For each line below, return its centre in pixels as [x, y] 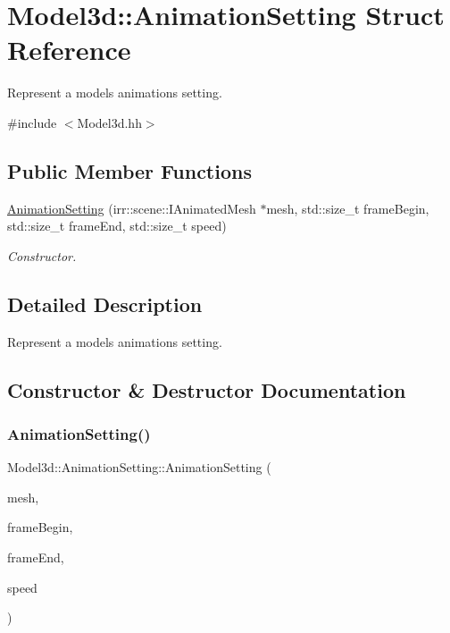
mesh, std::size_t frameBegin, [348, 208]
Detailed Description [105, 304]
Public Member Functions [129, 170]
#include [32, 122]
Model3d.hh [109, 122]
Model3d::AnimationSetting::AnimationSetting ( [139, 467]
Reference [69, 50]
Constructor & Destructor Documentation [207, 389]
